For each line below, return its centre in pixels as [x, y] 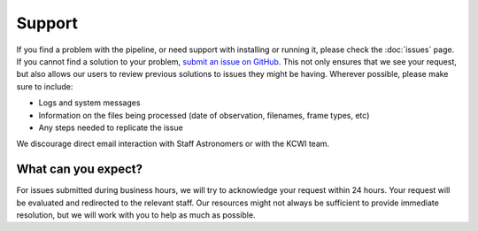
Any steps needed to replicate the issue [111, 127]
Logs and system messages [89, 103]
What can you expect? [80, 169]
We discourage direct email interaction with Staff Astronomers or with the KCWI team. [173, 144]
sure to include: [45, 86]
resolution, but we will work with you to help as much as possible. [136, 215]
